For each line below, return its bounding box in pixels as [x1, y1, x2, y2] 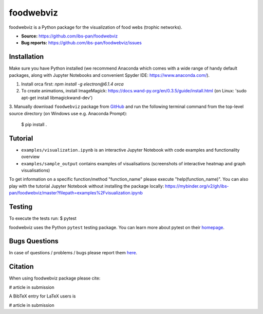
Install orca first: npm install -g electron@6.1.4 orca [21, 81, 124, 87]
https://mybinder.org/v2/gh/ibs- [165, 183, 229, 189]
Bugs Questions [9, 237, 58, 245]
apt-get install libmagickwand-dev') [21, 95, 93, 101]
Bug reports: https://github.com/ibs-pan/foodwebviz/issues [21, 40, 142, 46]
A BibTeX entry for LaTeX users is [9, 293, 76, 299]
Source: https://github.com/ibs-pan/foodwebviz [21, 33, 118, 39]
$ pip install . [21, 122, 47, 127]
